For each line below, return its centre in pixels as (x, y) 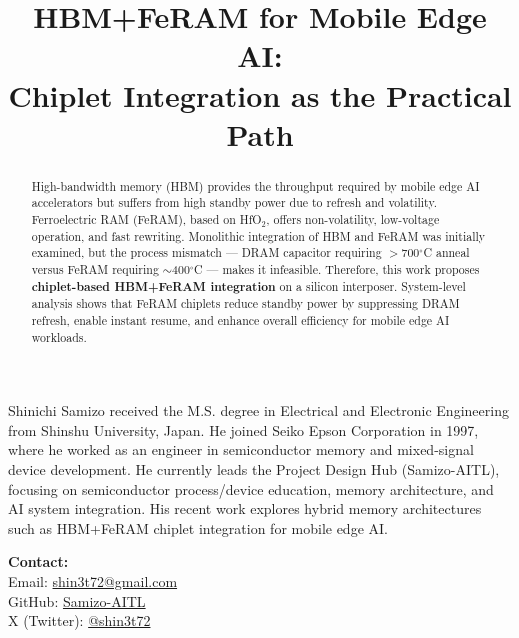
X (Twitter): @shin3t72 (79, 620)
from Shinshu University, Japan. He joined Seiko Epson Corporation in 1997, (243, 429)
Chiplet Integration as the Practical (260, 94)
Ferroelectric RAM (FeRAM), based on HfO (146, 219)
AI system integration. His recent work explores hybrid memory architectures (245, 508)
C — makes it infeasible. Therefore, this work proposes (336, 269)
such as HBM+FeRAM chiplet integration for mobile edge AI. (198, 527)
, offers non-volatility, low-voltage (353, 219)
